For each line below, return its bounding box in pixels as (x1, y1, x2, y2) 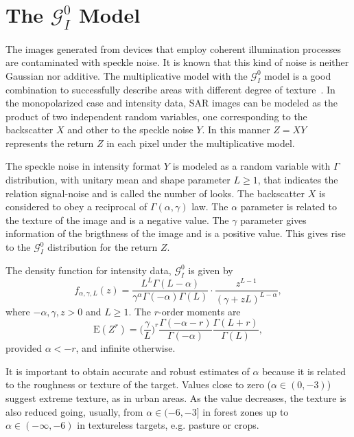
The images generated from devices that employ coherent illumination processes (5, 41, 341, 56)
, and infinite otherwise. (75, 341, 176, 355)
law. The (191, 199, 228, 214)
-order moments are (158, 304, 241, 318)
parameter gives (240, 212, 307, 227)
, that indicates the (257, 172, 338, 187)
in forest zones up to (202, 404, 289, 418)
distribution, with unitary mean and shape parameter (5, 172, 231, 187)
